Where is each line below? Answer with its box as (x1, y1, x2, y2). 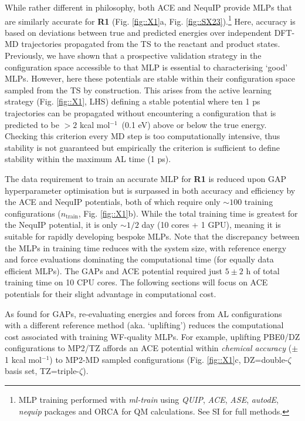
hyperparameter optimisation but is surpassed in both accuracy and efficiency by (5, 184, 296, 196)
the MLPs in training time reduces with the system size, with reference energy (5, 241, 287, 254)
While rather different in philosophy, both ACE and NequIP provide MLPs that (5, 1, 292, 13)
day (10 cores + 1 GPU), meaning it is (141, 218, 281, 231)
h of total (246, 264, 280, 277)
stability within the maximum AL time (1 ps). (5, 153, 171, 165)
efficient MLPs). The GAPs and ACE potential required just (5, 264, 223, 277)
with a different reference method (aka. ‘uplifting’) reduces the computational (5, 319, 284, 331)
